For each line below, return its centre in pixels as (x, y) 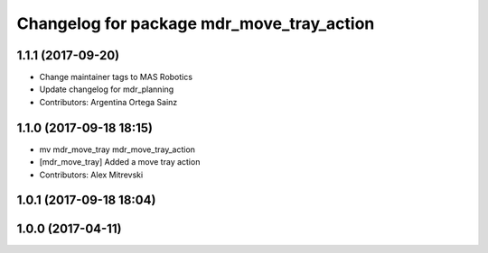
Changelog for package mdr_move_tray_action (196, 23)
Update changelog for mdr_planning (107, 89)
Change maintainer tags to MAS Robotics (116, 77)
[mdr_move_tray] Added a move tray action (120, 162)
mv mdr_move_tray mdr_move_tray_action (117, 149)
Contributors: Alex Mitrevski (91, 175)
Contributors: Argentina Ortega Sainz (108, 102)
